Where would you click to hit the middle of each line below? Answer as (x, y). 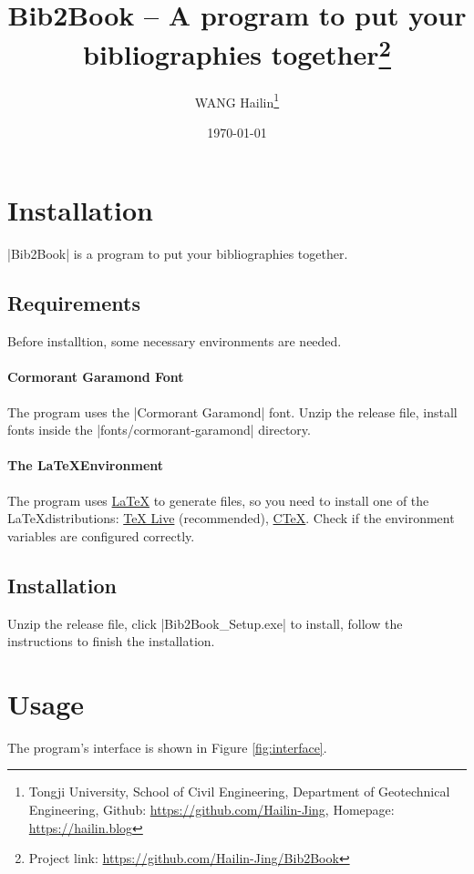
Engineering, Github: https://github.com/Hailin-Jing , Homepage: (211, 810)
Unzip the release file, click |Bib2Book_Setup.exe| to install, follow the (205, 623)
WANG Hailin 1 (237, 100)
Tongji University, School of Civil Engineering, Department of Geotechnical (239, 792)
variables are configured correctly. (101, 535)
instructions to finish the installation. (111, 641)
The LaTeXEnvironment (86, 465)
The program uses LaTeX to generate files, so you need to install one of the (218, 500)
